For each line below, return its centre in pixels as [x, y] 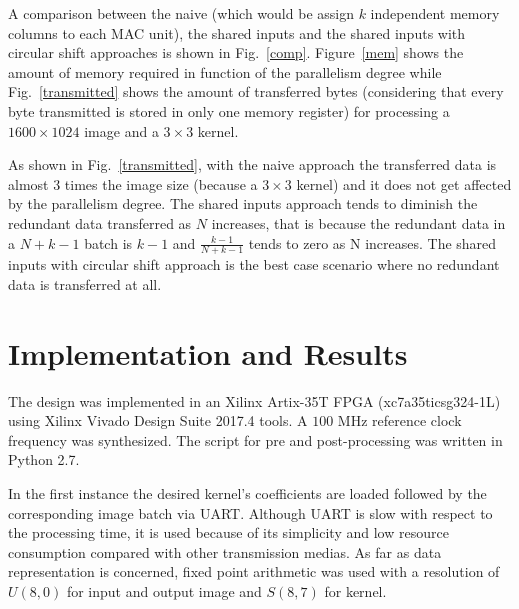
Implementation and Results [208, 352]
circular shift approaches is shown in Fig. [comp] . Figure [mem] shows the [236, 52]
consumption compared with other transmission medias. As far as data [225, 551]
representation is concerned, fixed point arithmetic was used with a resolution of [254, 571]
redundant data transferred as [100, 222]
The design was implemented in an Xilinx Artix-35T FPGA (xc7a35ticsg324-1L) [254, 400]
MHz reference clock [399, 420]
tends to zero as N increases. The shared [372, 242]
